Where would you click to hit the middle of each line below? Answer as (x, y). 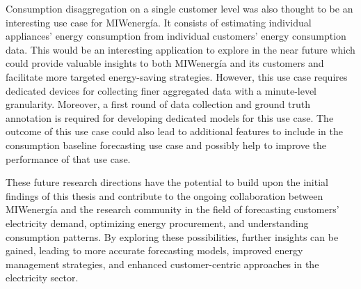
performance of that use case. (68, 158)
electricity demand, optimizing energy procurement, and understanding (157, 222)
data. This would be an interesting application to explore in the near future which (180, 49)
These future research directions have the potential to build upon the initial (167, 182)
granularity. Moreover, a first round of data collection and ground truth (158, 104)
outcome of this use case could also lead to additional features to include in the (174, 131)
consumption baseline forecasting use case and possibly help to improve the (166, 144)
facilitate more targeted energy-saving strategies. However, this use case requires (177, 76)
